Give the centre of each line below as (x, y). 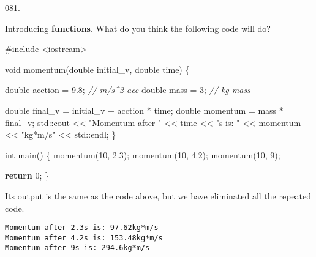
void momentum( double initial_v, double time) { (97, 69)
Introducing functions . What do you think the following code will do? (138, 28)
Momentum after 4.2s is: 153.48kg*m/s (84, 238)
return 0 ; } (27, 175)
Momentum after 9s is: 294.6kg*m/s (77, 248)
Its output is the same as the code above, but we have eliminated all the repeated (158, 196)
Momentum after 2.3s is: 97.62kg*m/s (82, 228)
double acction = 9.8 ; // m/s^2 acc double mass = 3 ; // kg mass (128, 90)
